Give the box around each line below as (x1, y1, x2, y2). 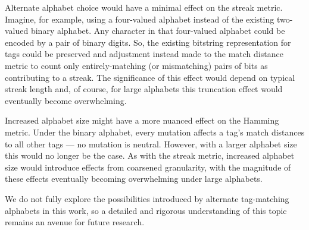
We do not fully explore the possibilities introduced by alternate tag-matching (5, 192, 289, 204)
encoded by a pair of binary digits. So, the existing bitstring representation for (5, 36, 291, 48)
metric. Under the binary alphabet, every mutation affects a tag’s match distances (5, 125, 305, 138)
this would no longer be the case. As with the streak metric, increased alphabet (5, 149, 295, 162)
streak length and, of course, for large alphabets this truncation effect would (5, 83, 283, 95)
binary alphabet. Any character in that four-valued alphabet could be (30, 24, 285, 37)
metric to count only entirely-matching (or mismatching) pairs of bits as (5, 59, 268, 71)
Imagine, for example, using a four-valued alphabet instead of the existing (5, 12, 274, 25)
